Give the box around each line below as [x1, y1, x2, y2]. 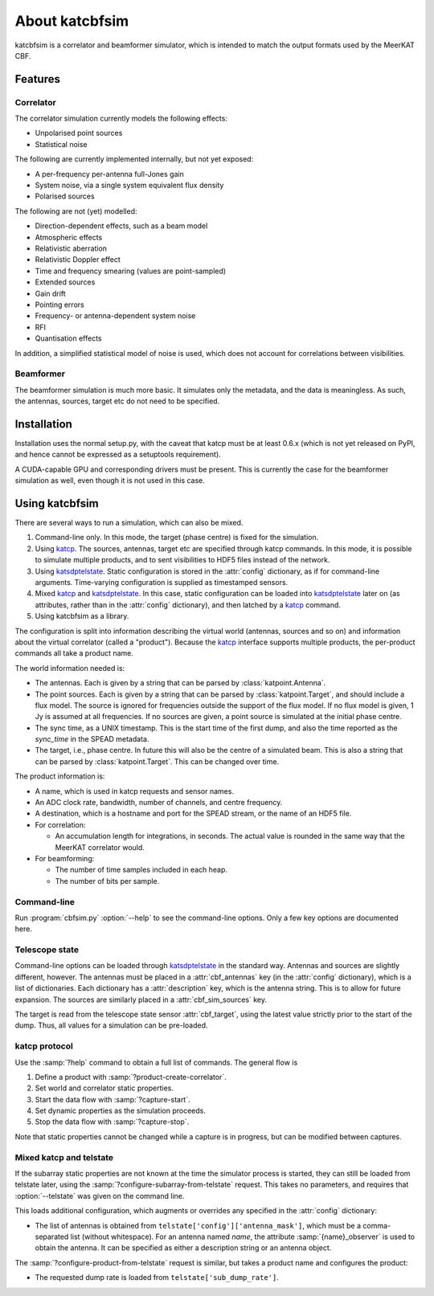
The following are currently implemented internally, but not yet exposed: [14, 154, 254, 164]
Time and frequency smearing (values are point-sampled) [35, 266, 227, 276]
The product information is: [14, 771, 105, 781]
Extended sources [35, 277, 96, 287]
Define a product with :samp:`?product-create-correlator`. [35, 1072, 227, 1081]
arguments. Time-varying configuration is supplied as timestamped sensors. [35, 577, 289, 587]
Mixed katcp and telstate [14, 1151, 114, 1163]
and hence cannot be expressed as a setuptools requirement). [14, 450, 221, 460]
